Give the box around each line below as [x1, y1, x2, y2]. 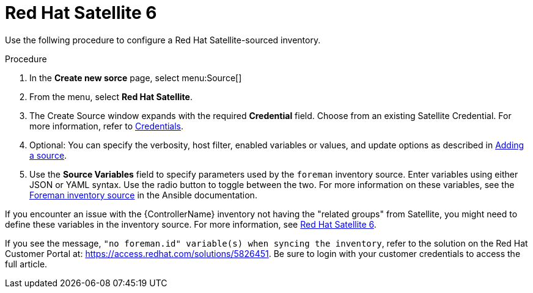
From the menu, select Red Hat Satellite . [29, 91, 193, 102]
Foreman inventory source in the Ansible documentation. [29, 189, 257, 200]
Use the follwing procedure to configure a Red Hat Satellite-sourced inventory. [5, 34, 321, 45]
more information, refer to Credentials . [29, 120, 184, 131]
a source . [29, 150, 67, 161]
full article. [5, 258, 48, 269]
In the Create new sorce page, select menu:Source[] [29, 72, 242, 83]
